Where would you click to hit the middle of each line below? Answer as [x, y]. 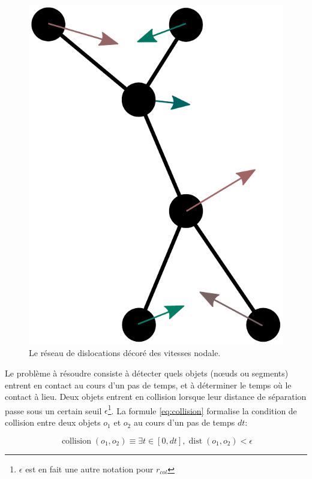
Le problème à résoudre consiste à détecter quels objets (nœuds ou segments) [147, 373]
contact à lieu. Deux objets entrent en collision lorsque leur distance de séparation [156, 397]
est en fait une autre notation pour [89, 469]
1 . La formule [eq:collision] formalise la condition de [202, 409]
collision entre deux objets [53, 422]
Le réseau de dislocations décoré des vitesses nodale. [125, 353]
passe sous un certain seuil [53, 410]
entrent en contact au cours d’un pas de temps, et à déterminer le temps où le [148, 385]
